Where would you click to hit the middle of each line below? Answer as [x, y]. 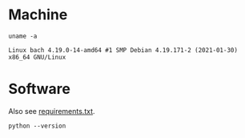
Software [39, 89]
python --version [37, 126]
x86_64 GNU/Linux [37, 57]
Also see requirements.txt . [52, 111]
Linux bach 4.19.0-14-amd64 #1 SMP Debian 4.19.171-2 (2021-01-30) [123, 50]
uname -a [23, 36]
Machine [38, 15]
